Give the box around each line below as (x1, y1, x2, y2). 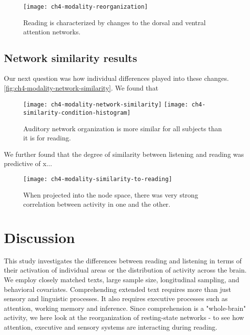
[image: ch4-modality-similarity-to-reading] (23, 175, 172, 183)
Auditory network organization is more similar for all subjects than (23, 123, 222, 133)
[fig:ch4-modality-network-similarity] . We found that (4, 82, 159, 92)
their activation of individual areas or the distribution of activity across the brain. (4, 265, 247, 275)
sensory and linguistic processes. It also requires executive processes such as (4, 293, 228, 304)
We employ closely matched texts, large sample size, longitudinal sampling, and (4, 274, 239, 285)
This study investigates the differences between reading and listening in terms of (4, 255, 242, 265)
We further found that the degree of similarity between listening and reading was (4, 149, 244, 159)
